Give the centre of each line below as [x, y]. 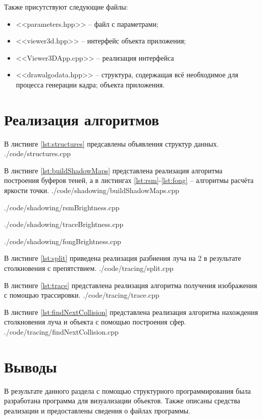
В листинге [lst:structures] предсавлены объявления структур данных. [112, 143]
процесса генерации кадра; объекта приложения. [90, 84]
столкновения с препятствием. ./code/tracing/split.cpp [89, 268]
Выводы [31, 366]
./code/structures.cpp [38, 153]
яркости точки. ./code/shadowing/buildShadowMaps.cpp [92, 190]
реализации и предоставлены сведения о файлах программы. [97, 410]
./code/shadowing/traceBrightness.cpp [64, 224]
